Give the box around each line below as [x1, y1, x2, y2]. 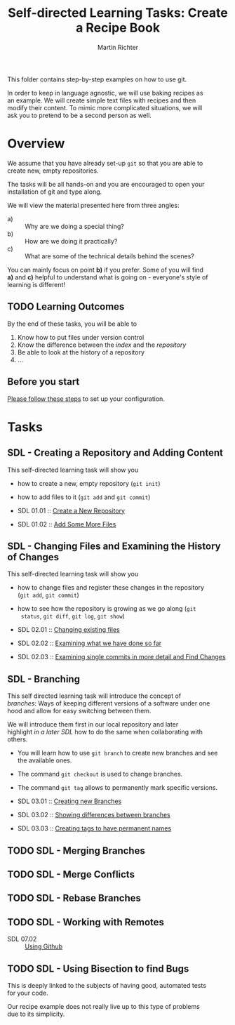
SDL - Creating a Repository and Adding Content [7, 447, 223, 459]
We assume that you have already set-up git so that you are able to [7, 159, 203, 167]
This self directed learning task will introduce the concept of [7, 692, 182, 700]
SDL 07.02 [7, 935, 37, 944]
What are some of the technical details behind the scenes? [25, 251, 194, 260]
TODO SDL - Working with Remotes [7, 916, 165, 928]
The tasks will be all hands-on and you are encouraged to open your [7, 180, 205, 188]
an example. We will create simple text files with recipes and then [7, 96, 196, 105]
